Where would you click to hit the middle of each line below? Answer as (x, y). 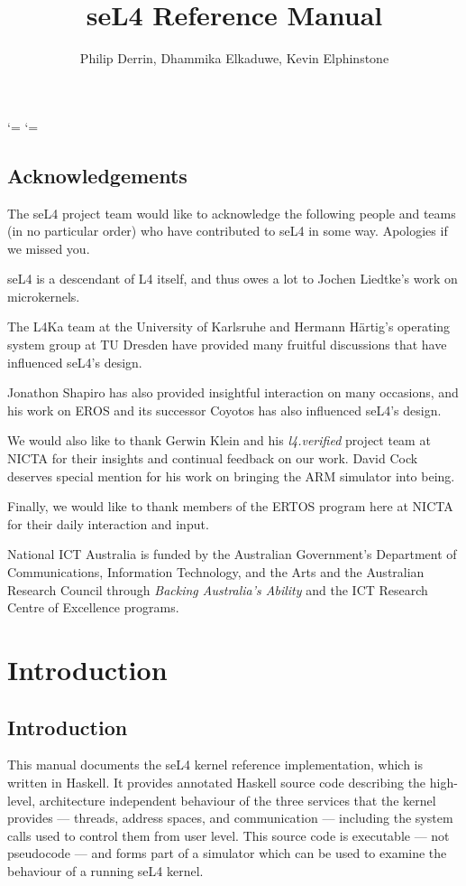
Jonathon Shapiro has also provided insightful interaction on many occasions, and (233, 392)
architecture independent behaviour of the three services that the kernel (238, 800)
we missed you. (49, 248)
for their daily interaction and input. (108, 523)
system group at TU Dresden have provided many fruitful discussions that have (227, 345)
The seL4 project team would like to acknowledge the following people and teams (232, 213)
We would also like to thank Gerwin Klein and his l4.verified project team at (219, 440)
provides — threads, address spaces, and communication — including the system (230, 818)
